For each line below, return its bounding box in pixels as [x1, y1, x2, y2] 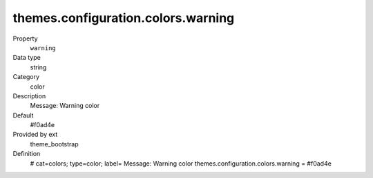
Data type [12, 54, 41, 62]
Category [12, 73, 40, 81]
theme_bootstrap [30, 140, 79, 148]
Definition [12, 150, 41, 158]
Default [12, 111, 34, 120]
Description [12, 91, 46, 100]
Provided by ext [12, 131, 58, 139]
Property [12, 34, 38, 43]
